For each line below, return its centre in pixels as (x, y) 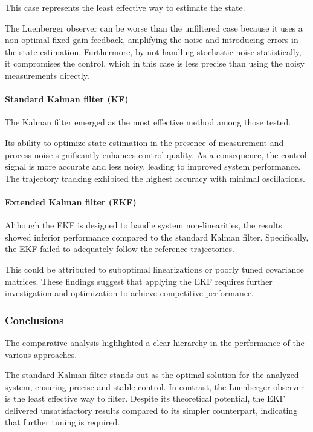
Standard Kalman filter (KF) (67, 99)
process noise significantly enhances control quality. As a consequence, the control (156, 154)
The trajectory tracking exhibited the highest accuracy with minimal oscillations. (155, 178)
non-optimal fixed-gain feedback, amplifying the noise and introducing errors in (152, 40)
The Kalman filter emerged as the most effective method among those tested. (148, 122)
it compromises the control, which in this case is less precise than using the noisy (155, 63)
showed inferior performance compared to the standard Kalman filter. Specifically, (157, 237)
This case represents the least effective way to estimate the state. (125, 7)
